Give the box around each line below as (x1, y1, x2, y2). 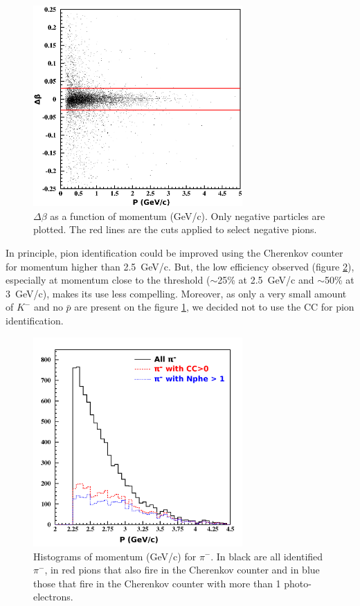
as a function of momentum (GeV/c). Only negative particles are (50, 208, 325, 223)
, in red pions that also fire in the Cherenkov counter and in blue (44, 562, 320, 577)
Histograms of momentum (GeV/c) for (33, 549, 197, 563)
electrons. (33, 589, 73, 604)
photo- (284, 576, 312, 590)
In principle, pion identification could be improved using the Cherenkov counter (6, 246, 343, 260)
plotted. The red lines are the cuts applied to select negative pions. (33, 222, 317, 237)
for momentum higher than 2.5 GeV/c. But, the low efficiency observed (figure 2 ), (6, 259, 354, 273)
